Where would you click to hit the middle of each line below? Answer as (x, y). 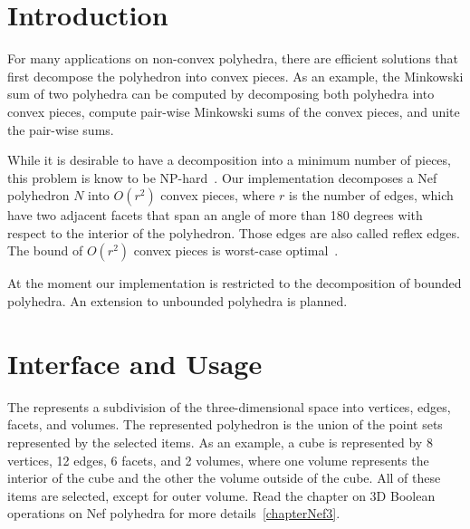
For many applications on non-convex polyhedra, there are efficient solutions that (233, 58)
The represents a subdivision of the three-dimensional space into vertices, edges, (229, 406)
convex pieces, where (218, 195)
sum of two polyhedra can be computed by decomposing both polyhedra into (221, 94)
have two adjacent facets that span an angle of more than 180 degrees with (215, 215)
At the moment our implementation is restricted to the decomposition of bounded (235, 283)
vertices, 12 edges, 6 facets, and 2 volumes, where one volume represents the (218, 460)
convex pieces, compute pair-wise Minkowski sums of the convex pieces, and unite (234, 111)
